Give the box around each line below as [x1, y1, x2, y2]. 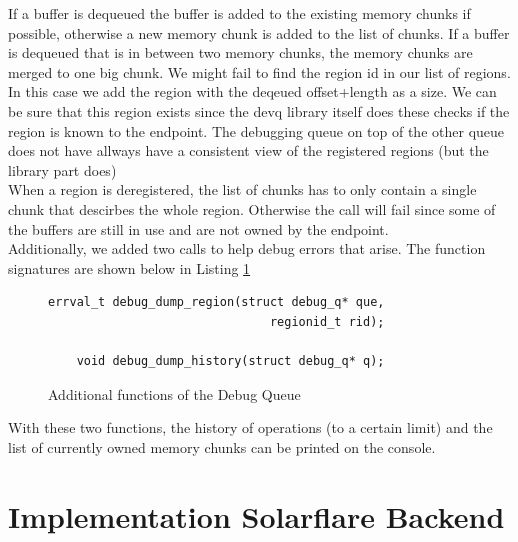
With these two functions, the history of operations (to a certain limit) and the [8, 417, 493, 438]
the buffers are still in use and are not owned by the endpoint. [8, 218, 389, 239]
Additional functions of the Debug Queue [48, 383, 301, 404]
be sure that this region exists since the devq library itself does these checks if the [8, 100, 510, 121]
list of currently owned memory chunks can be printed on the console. [8, 436, 436, 457]
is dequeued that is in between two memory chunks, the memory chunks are [8, 42, 473, 63]
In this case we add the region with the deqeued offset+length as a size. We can [8, 81, 497, 102]
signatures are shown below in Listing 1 [8, 257, 251, 278]
